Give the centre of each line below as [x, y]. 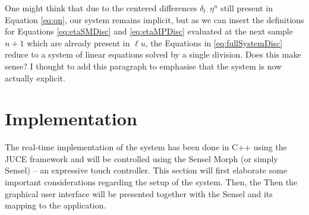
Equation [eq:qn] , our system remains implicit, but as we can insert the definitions [154, 19]
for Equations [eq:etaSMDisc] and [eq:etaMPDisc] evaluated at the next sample [149, 31]
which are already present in [78, 42]
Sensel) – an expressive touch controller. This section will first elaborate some [146, 170]
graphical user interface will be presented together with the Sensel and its [139, 193]
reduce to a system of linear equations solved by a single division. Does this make [153, 54]
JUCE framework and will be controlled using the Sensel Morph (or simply [141, 158]
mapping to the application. [56, 205]
